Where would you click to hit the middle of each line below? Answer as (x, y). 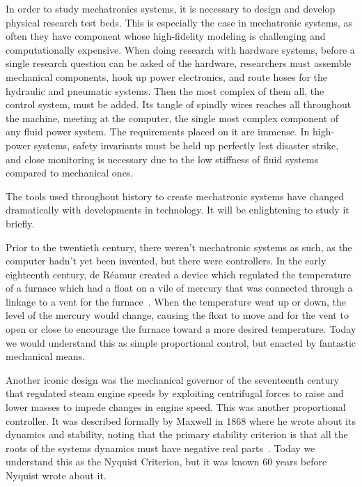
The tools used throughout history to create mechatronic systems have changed (175, 196)
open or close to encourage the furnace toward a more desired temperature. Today (181, 329)
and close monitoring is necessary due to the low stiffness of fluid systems (162, 159)
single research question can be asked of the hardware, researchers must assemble (179, 63)
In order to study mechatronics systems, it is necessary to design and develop (171, 8)
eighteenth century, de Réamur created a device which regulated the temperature (179, 274)
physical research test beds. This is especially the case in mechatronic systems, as (179, 22)
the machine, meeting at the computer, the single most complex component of (172, 118)
